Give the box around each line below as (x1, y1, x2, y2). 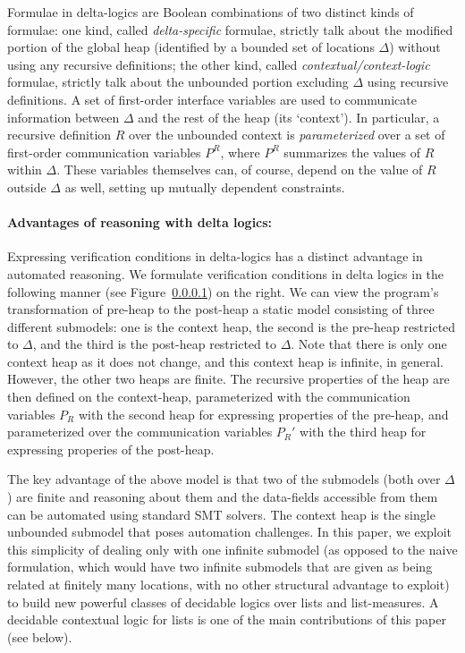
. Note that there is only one (291, 335, 447, 353)
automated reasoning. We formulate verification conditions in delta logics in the (7, 264, 444, 283)
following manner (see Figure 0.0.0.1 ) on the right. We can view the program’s (7, 282, 439, 301)
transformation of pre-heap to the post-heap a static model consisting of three (7, 300, 435, 318)
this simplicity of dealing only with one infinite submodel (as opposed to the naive (7, 539, 458, 558)
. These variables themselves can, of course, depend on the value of (56, 160, 423, 179)
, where (220, 142, 260, 161)
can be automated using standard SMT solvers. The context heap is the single (7, 505, 435, 523)
